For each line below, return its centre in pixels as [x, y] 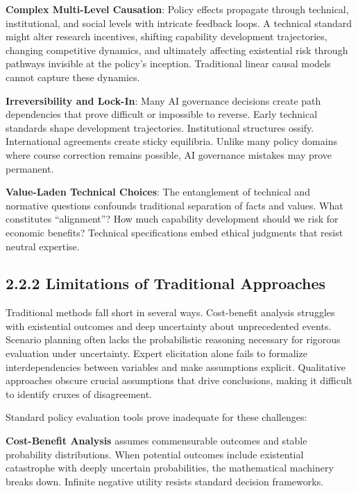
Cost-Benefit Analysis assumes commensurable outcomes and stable [156, 441]
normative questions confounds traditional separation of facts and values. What [174, 205]
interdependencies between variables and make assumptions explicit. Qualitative [176, 366]
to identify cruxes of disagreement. [79, 393]
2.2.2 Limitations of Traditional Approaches [166, 283]
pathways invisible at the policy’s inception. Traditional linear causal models [168, 63]
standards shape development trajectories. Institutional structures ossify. [160, 127]
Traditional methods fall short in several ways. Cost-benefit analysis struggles [170, 312]
